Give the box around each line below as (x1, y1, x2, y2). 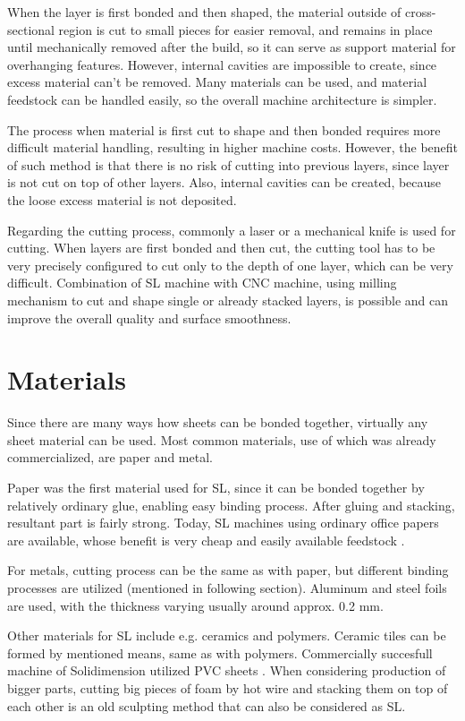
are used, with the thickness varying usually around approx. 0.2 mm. (7, 596, 384, 614)
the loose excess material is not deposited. (7, 190, 237, 209)
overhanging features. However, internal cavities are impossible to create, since (7, 55, 437, 73)
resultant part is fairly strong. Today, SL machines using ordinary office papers (7, 513, 439, 532)
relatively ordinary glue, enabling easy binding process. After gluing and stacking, (7, 495, 455, 514)
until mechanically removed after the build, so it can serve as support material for (7, 38, 456, 56)
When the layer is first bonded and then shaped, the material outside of (7, 3, 402, 21)
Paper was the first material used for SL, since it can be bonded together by (7, 478, 425, 496)
